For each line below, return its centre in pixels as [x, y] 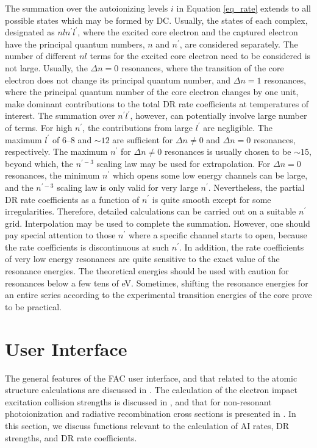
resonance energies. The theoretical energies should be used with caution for [147, 271]
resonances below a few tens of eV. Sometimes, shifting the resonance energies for [157, 283]
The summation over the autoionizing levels [87, 8]
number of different [41, 56]
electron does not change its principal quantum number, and [118, 80]
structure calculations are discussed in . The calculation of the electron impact [151, 390]
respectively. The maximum [56, 151]
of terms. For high [39, 127]
